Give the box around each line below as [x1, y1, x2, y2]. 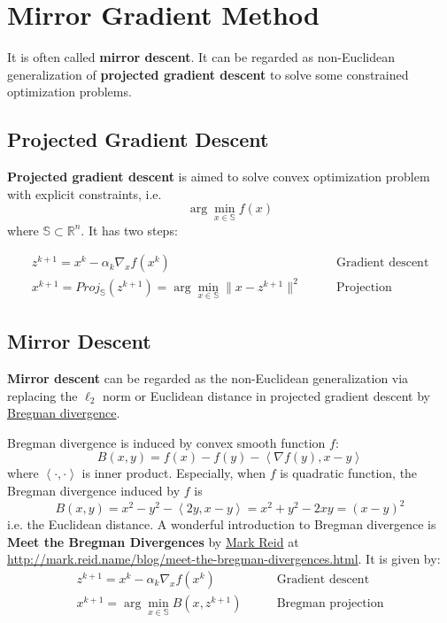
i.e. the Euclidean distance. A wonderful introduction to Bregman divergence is [7, 515, 436, 534]
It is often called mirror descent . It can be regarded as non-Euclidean [7, 48, 396, 66]
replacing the [7, 386, 78, 404]
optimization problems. [7, 82, 132, 101]
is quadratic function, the [280, 464, 418, 482]
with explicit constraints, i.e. [7, 184, 162, 203]
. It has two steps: [81, 220, 178, 239]
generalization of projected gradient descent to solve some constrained [7, 65, 409, 83]
